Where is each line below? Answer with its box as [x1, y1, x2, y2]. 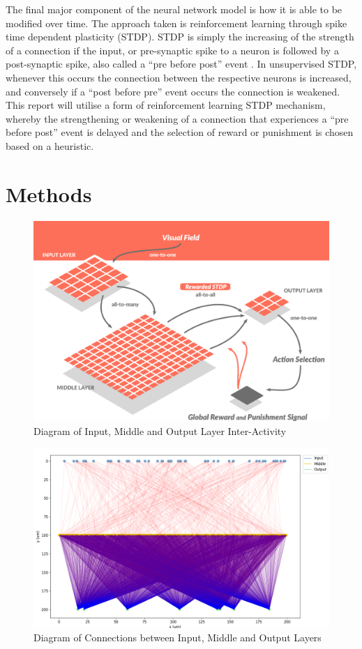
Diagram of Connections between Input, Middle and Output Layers [33, 630, 322, 645]
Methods [6, 179, 92, 208]
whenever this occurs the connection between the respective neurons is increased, [6, 70, 352, 84]
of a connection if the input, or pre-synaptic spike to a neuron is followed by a [6, 43, 339, 57]
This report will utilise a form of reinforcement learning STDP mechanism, [6, 98, 326, 112]
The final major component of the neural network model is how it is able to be [6, 2, 342, 16]
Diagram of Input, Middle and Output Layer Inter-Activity [33, 423, 287, 438]
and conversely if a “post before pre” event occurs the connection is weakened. [6, 84, 340, 98]
